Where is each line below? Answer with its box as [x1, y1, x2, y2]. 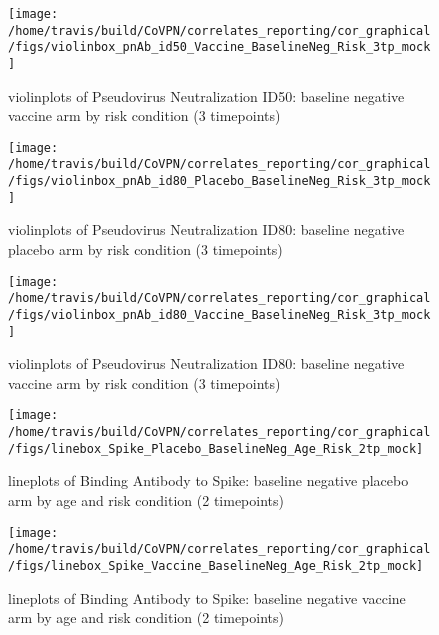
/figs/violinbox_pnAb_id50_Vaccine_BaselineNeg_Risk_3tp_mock [8, 40, 431, 55]
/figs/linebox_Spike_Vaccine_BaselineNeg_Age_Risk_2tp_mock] [8, 558, 424, 573]
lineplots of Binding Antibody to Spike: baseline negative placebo [8, 470, 409, 491]
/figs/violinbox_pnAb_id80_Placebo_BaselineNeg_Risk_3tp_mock [8, 174, 431, 189]
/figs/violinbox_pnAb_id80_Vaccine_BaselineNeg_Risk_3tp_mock [8, 307, 431, 322]
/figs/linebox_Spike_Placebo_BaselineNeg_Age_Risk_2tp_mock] [8, 441, 424, 456]
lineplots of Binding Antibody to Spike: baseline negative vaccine [8, 587, 406, 608]
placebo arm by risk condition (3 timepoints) [8, 239, 283, 260]
